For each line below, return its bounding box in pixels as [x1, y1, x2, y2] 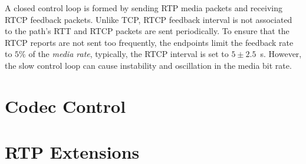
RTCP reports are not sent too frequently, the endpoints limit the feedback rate [5, 36, 294, 48]
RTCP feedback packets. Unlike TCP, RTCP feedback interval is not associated [5, 13, 292, 25]
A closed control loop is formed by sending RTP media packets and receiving [5, 2, 282, 14]
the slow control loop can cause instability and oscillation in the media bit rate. [5, 59, 292, 71]
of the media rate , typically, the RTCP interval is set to [28, 48, 229, 60]
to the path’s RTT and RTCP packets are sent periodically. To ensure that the [5, 25, 289, 37]
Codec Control [5, 93, 126, 118]
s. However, [260, 48, 302, 60]
